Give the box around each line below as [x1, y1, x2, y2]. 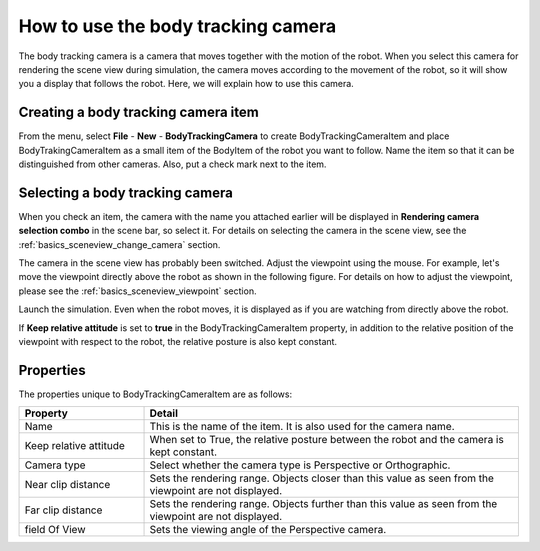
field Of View [24, 523, 86, 537]
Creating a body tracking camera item [18, 104, 259, 121]
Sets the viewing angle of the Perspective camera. [149, 523, 387, 537]
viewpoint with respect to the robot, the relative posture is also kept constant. [18, 336, 338, 348]
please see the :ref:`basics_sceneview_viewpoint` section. [18, 285, 257, 297]
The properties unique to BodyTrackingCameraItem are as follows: [18, 388, 293, 400]
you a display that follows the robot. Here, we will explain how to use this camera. [18, 78, 354, 90]
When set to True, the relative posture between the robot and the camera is [149, 433, 504, 447]
